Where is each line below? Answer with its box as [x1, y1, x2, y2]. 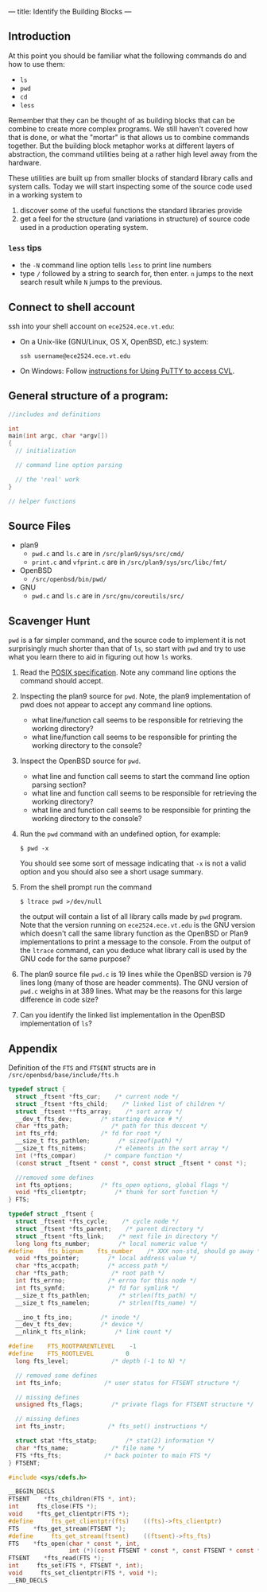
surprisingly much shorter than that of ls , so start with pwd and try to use [8, 644, 246, 653]
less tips [8, 242, 42, 253]
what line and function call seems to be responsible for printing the [31, 805, 251, 815]
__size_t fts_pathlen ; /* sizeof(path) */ [15, 1137, 183, 1145]
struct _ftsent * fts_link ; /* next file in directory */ [15, 1232, 219, 1240]
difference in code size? [19, 995, 99, 1005]
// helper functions [8, 497, 77, 505]
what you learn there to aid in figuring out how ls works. [8, 652, 193, 662]
